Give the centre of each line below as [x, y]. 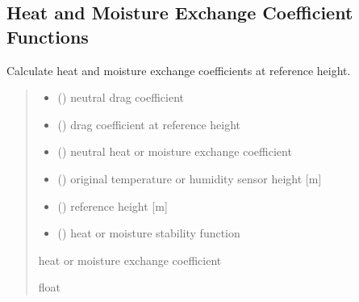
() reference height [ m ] [113, 206]
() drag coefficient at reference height [149, 124]
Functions [48, 36]
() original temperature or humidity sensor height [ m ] [190, 178]
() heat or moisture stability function [149, 233]
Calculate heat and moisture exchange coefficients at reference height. [179, 70]
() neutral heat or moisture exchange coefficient [175, 151]
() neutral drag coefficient [121, 97]
